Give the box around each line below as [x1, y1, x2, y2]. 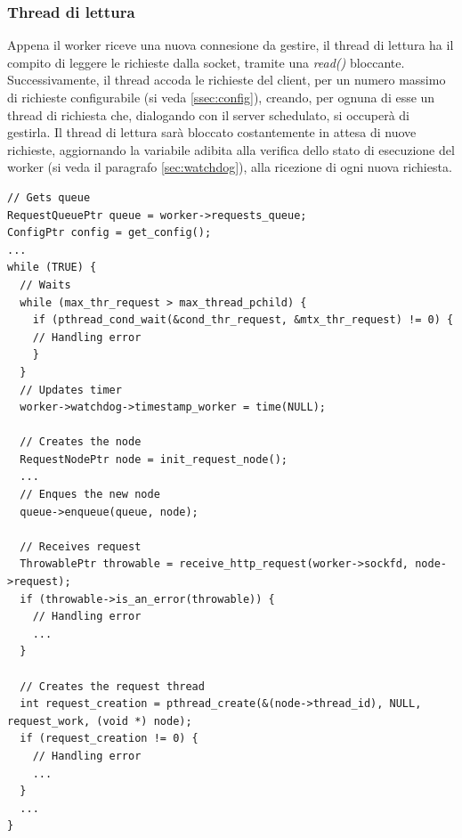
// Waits [20, 278, 71, 291]
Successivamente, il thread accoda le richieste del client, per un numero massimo [7, 70, 446, 89]
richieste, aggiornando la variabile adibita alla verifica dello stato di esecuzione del [7, 140, 455, 159]
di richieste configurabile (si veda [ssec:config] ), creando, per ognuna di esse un [7, 88, 435, 106]
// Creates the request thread [20, 679, 205, 693]
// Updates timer [20, 383, 122, 396]
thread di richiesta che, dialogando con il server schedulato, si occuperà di [7, 105, 410, 124]
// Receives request [20, 540, 142, 553]
